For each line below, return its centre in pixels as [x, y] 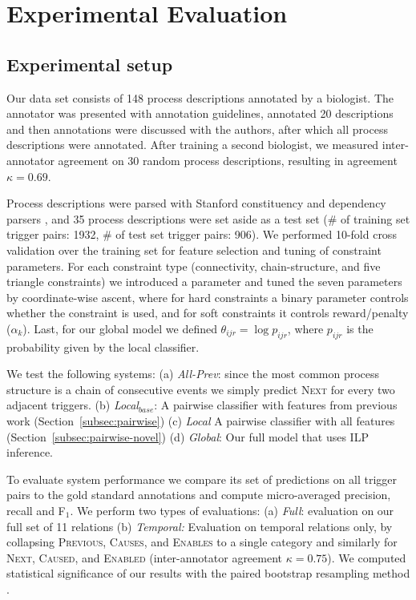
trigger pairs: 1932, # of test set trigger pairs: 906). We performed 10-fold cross [202, 234]
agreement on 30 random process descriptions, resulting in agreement [228, 160]
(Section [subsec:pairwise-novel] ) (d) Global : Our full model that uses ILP [188, 436]
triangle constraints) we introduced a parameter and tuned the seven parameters [204, 282]
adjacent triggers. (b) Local [73, 405]
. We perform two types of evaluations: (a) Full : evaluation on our [232, 511]
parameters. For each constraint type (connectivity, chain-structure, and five [194, 266]
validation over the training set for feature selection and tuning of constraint [194, 250]
